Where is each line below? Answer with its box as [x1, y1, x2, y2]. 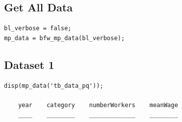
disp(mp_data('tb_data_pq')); [4, 82, 104, 89]
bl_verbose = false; [4, 25, 72, 32]
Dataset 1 [4, 57, 55, 72]
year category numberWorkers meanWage [18, 101, 178, 109]
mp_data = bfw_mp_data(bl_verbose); [4, 34, 125, 42]
